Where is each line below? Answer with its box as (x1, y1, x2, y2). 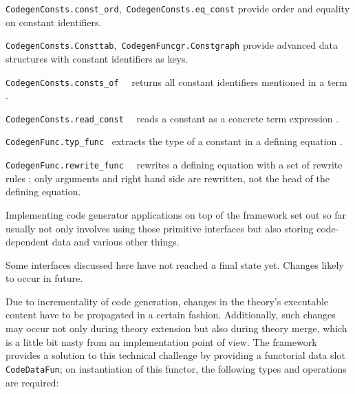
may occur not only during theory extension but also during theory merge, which (6, 321, 347, 336)
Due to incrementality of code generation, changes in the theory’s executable (6, 294, 329, 308)
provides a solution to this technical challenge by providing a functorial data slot (6, 348, 345, 362)
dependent (6, 234, 50, 249)
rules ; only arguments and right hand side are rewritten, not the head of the (6, 171, 330, 185)
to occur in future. (6, 271, 83, 285)
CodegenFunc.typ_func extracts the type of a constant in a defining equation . (6, 134, 343, 149)
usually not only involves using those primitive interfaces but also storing (6, 221, 314, 235)
